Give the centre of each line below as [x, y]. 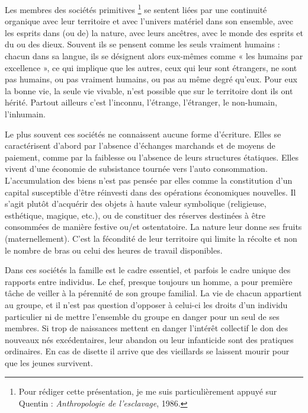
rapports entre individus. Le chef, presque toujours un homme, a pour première [149, 281]
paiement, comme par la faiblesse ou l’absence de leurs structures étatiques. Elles [152, 157]
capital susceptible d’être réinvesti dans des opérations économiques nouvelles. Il [150, 192]
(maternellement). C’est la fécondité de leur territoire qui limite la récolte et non [151, 238]
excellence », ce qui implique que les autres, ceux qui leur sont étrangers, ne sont [151, 67]
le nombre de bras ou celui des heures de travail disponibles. [114, 250]
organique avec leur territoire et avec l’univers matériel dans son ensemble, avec [149, 21]
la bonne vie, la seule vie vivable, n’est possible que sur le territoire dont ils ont [149, 90]
